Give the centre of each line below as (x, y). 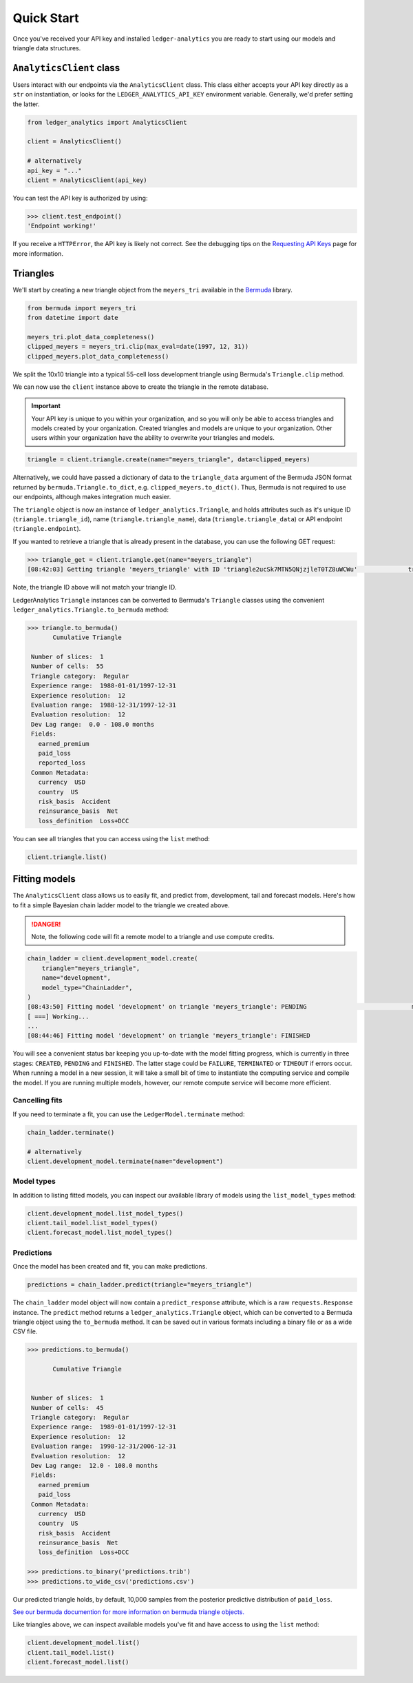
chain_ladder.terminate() (71, 1132)
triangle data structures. (47, 48)
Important (46, 406)
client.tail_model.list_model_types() (93, 1223)
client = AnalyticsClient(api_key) (87, 180)
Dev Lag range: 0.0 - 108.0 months (93, 724)
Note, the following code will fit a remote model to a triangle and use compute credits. (153, 937)
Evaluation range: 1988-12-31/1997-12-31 (104, 705)
